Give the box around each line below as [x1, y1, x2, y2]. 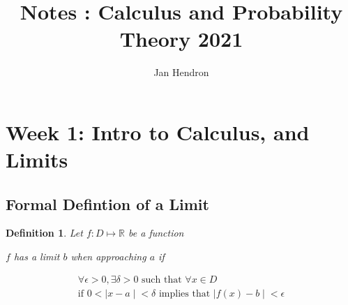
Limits [6, 145, 68, 174]
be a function [128, 225, 184, 240]
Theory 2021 [119, 24, 243, 53]
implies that [158, 288, 211, 299]
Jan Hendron [153, 65, 209, 80]
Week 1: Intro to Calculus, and [6, 117, 310, 146]
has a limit [13, 249, 60, 264]
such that [142, 274, 182, 285]
